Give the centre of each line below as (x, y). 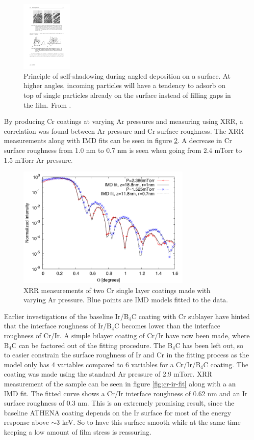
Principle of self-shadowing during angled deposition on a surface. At (127, 75)
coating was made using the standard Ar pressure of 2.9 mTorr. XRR (108, 374)
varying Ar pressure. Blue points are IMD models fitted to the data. (126, 300)
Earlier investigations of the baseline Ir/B (66, 316)
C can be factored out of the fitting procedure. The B (92, 345)
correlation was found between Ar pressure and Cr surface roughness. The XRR (124, 131)
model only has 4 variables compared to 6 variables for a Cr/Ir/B (102, 364)
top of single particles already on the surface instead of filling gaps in (127, 95)
